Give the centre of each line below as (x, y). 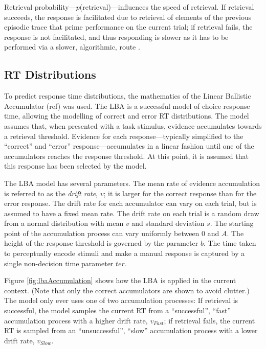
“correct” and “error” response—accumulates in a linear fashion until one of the (129, 146)
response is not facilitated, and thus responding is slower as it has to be (116, 37)
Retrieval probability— (40, 7)
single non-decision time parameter (59, 263)
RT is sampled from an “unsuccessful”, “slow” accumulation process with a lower (131, 330)
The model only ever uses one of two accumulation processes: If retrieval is (121, 300)
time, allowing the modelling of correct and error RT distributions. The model (127, 116)
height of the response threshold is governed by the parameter (101, 243)
